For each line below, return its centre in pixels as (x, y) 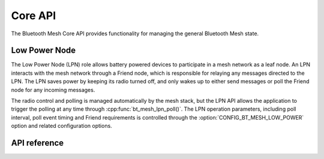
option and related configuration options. (61, 126)
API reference (37, 143)
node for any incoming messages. (53, 90)
